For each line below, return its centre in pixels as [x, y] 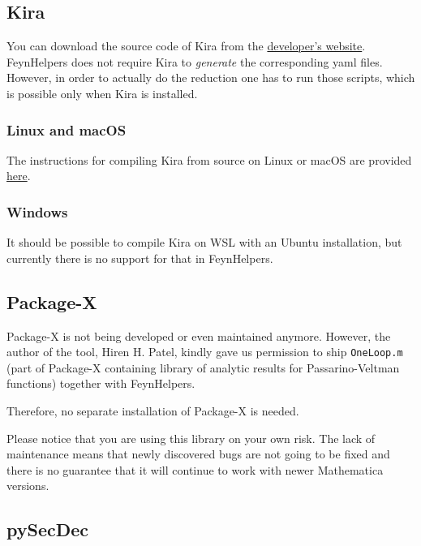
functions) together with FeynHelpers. [101, 383]
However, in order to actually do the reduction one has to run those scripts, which [211, 77]
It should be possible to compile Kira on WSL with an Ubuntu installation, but [204, 242]
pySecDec [48, 529]
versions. [28, 486]
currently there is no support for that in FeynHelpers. [140, 258]
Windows [37, 211]
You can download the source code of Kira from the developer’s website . [186, 46]
